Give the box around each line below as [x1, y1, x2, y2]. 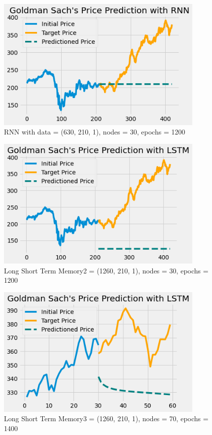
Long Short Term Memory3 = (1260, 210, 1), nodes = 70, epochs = [4, 413, 209, 424]
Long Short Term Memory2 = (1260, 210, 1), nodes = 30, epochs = [4, 265, 209, 275]
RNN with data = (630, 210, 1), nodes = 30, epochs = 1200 [4, 127, 185, 137]
